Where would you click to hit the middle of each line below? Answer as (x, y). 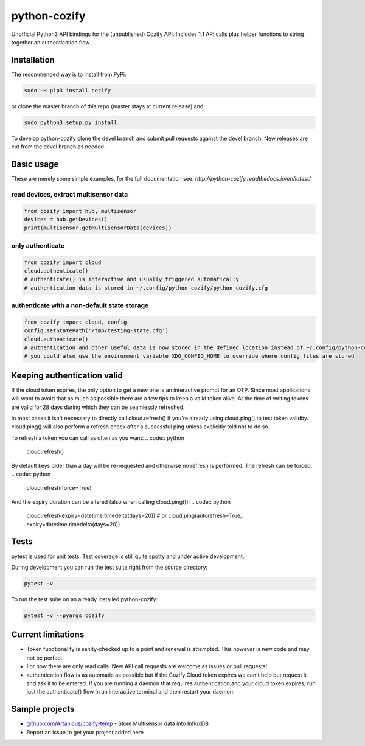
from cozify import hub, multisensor (80, 211)
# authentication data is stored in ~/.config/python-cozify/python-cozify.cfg (146, 288)
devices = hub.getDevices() (66, 220)
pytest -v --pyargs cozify (64, 615)
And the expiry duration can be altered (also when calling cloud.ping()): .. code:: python (121, 501)
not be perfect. (45, 658)
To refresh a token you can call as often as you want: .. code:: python (98, 437)
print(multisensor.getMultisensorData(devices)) (98, 228)
